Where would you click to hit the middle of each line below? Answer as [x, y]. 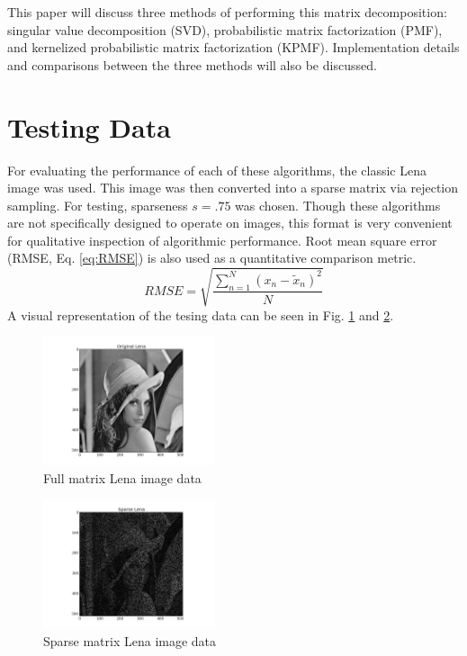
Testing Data [89, 126]
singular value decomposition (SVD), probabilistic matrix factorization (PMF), [225, 29]
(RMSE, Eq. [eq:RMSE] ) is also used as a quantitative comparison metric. [212, 258]
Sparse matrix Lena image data [130, 641]
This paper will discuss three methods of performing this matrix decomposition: [227, 12]
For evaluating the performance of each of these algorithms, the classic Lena [217, 170]
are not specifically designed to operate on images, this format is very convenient [230, 223]
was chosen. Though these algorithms [338, 205]
